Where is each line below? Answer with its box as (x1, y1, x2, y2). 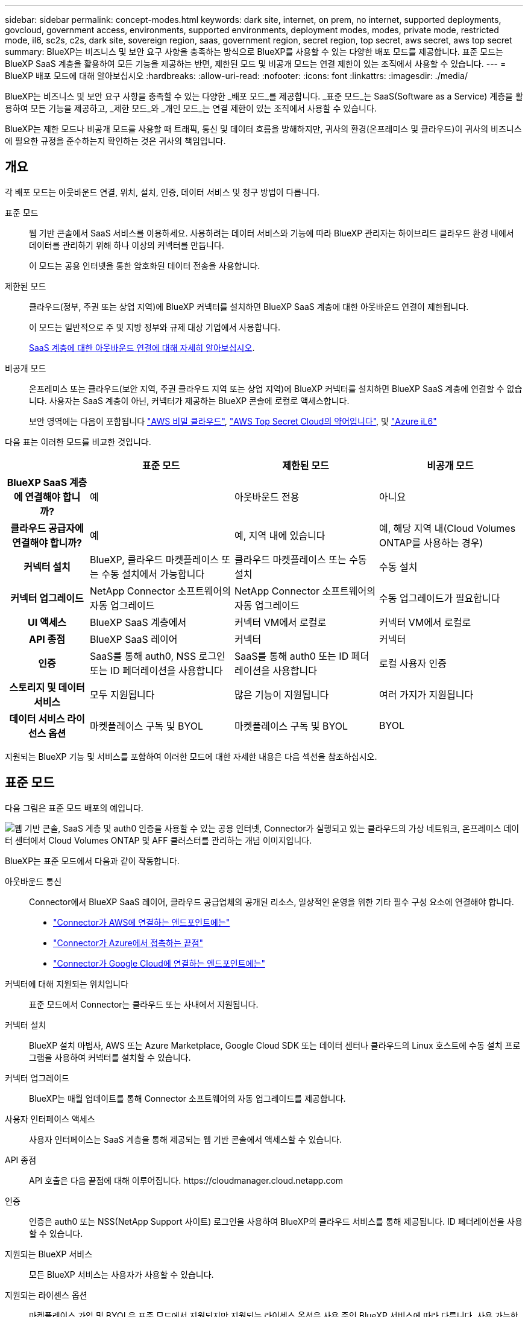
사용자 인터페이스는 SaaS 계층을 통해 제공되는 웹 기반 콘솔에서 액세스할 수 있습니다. (29, 1134, 342, 1145)
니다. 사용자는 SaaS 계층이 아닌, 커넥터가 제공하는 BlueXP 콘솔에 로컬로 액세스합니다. (29, 395, 350, 406)
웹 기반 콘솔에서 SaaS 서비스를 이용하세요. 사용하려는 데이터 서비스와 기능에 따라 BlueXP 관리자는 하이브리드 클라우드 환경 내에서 (29, 227, 514, 238)
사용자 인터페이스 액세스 (5, 1113, 95, 1124)
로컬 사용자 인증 (379, 657, 447, 669)
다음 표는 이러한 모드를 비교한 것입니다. (5, 436, 151, 447)
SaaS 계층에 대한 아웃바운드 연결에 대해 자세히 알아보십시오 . (29, 342, 255, 353)
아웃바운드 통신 (5, 876, 62, 886)
